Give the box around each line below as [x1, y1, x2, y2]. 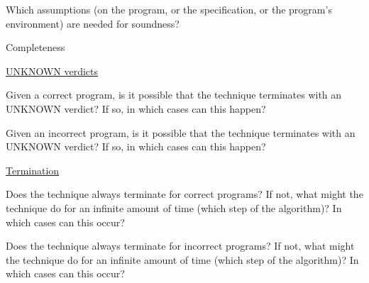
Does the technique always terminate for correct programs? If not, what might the [6, 187, 363, 201]
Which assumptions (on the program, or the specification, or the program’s [6, 2, 332, 16]
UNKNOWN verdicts [6, 63, 99, 78]
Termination [6, 162, 60, 177]
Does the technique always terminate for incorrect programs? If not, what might [6, 238, 355, 253]
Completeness [6, 40, 65, 55]
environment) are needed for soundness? [6, 16, 180, 30]
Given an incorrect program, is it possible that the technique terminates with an [6, 125, 356, 140]
